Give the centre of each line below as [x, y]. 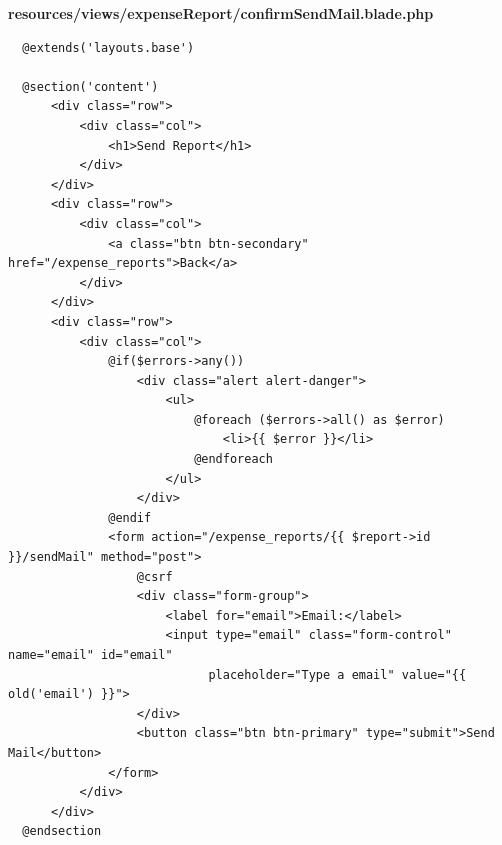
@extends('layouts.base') [108, 47]
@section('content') [90, 86]
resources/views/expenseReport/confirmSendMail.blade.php [221, 13]
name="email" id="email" [90, 655]
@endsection [62, 831]
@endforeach [233, 459]
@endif [130, 517]
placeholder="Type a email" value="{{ [337, 674]
